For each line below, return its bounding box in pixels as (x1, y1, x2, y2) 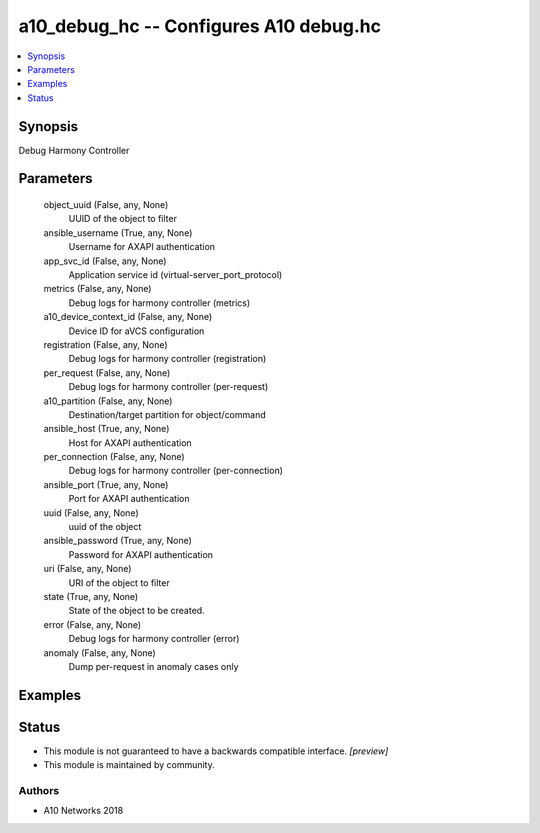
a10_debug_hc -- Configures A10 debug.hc (18, 15, 382, 37)
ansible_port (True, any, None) (43, 478, 169, 490)
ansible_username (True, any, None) (43, 226, 193, 239)
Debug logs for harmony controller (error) (68, 633, 240, 645)
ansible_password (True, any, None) (43, 535, 192, 547)
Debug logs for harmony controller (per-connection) (68, 465, 284, 477)
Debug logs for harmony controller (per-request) (68, 381, 269, 393)
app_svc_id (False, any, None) (43, 255, 167, 267)
